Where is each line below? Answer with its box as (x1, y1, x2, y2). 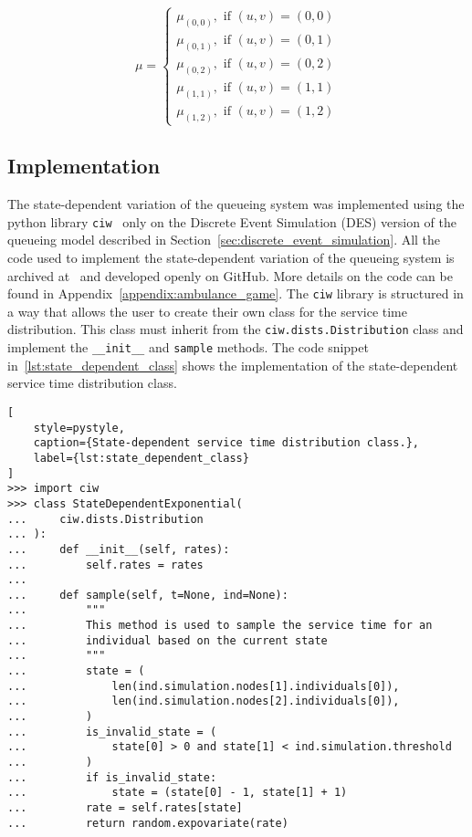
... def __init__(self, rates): (7, 542, 230, 556)
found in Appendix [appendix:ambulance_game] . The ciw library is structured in (7, 284, 464, 303)
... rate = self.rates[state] (7, 801, 243, 814)
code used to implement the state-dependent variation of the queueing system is (7, 248, 455, 267)
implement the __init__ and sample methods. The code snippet (7, 338, 369, 357)
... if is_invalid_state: (7, 770, 217, 784)
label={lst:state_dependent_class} (33, 451, 249, 465)
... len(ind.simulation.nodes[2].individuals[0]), (7, 695, 400, 708)
